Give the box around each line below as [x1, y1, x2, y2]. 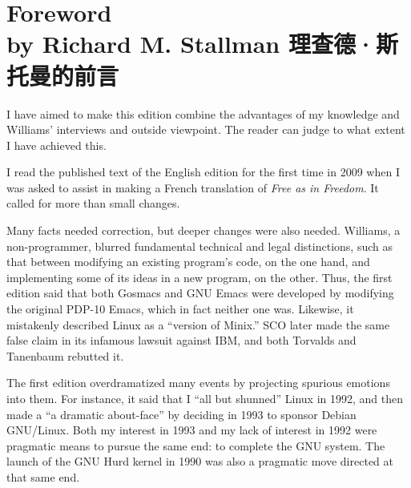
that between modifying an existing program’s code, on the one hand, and [6, 253, 370, 270]
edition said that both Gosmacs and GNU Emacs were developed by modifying [6, 284, 394, 301]
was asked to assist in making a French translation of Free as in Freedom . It [6, 179, 379, 196]
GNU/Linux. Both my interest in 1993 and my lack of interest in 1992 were [6, 421, 377, 438]
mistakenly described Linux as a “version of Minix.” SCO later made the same [6, 316, 390, 333]
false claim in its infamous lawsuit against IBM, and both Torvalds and [6, 332, 357, 349]
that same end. [6, 468, 80, 485]
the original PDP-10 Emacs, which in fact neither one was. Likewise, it [6, 300, 354, 317]
